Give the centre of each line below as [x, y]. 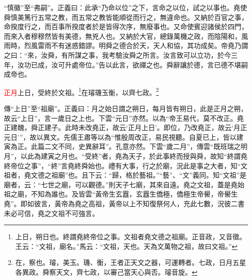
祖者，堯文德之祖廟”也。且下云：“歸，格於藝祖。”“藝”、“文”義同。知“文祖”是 [125, 175]
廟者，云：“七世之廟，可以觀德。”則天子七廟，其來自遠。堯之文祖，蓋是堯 [121, 184]
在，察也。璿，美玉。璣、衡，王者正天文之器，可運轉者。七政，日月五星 [131, 262]
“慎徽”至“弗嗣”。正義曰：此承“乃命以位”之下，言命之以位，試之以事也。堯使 [126, 7]
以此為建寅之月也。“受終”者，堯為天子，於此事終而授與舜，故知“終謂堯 [134, 156]
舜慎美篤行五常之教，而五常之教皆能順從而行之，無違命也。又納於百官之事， [126, 17]
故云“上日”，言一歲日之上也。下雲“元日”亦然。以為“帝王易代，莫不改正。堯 [124, 118]
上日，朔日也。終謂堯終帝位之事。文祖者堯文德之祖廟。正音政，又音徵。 [131, 237]
